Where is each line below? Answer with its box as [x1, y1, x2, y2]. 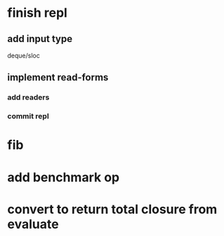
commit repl [7, 111, 49, 121]
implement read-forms [7, 71, 109, 83]
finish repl [7, 5, 68, 21]
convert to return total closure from [7, 201, 218, 217]
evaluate [7, 216, 59, 232]
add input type [7, 33, 72, 45]
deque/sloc [7, 51, 40, 60]
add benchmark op [7, 169, 120, 185]
